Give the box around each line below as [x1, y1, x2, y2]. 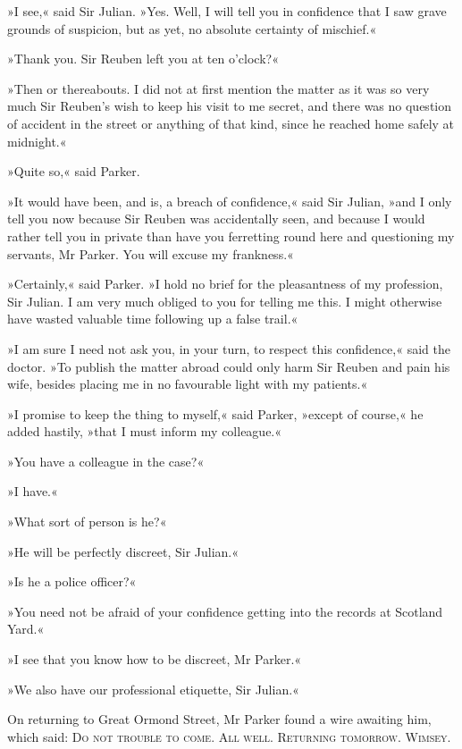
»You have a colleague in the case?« [7, 451, 205, 470]
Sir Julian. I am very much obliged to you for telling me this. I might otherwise [7, 291, 442, 310]
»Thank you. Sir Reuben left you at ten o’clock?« [7, 49, 279, 68]
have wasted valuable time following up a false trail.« [7, 309, 298, 328]
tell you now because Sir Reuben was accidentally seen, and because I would [7, 209, 425, 228]
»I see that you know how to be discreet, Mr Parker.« [7, 650, 302, 669]
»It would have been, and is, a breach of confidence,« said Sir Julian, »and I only [7, 191, 452, 210]
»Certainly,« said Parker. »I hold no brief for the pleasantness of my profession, [7, 274, 443, 293]
